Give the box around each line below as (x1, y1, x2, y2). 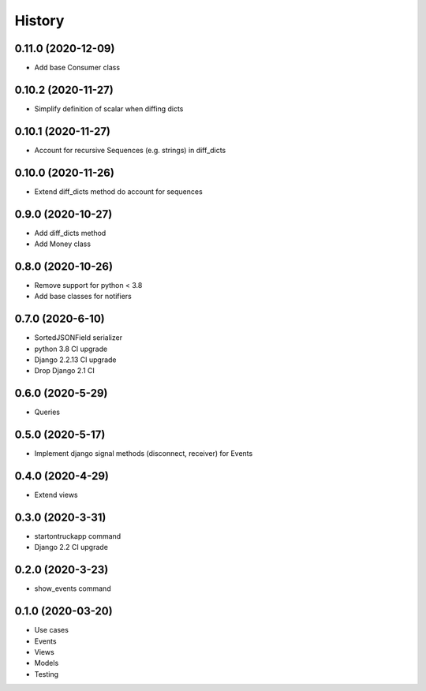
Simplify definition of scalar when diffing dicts (34, 103, 184, 114)
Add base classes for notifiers (34, 292, 132, 301)
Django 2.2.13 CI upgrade (34, 355, 117, 364)
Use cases (34, 626, 69, 635)
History (14, 12, 65, 29)
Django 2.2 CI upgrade (34, 543, 108, 552)
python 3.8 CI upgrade (34, 344, 108, 353)
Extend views (34, 490, 78, 500)
